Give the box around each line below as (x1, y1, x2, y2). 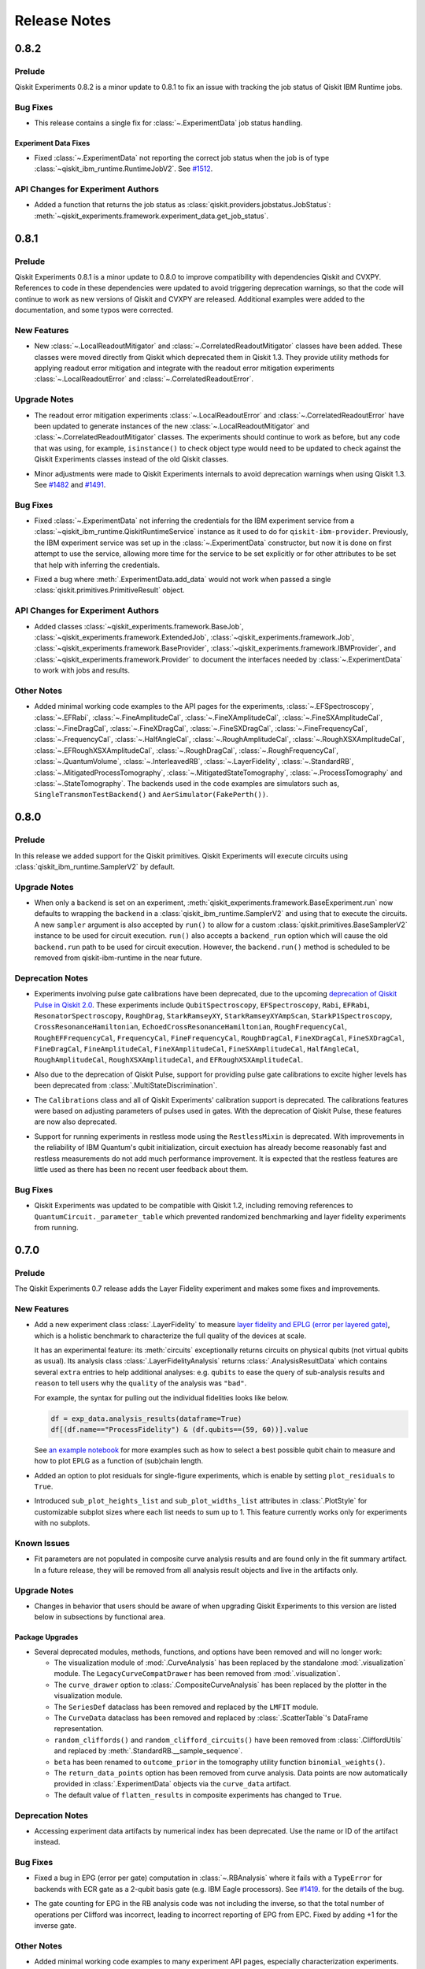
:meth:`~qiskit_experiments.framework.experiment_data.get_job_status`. (34, 211, 269, 221)
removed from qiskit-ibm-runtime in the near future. (34, 953, 202, 962)
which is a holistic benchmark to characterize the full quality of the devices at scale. (34, 1331, 307, 1340)
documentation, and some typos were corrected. (14, 306, 173, 315)
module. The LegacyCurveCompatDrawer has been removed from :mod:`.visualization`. (54, 1669, 341, 1678)
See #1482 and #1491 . (34, 480, 106, 489)
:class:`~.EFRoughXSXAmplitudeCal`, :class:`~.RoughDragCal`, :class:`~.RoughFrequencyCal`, (34, 745, 338, 755)
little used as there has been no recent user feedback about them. (34, 1164, 249, 1174)
